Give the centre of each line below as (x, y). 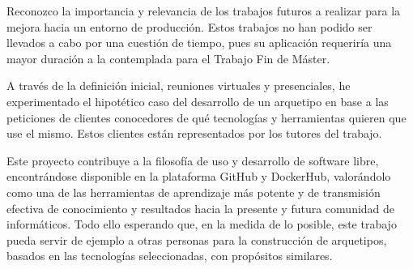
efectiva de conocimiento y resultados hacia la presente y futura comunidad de (201, 208)
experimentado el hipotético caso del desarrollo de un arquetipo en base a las (198, 101)
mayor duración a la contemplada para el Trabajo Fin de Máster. (168, 58)
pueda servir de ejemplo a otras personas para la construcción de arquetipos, (197, 239)
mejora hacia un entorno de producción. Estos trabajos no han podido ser (189, 26)
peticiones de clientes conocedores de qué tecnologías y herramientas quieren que (206, 117)
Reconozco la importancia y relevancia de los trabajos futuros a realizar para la (204, 11)
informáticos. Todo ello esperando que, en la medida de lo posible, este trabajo (202, 224)
